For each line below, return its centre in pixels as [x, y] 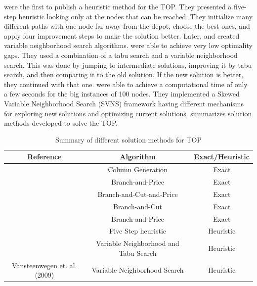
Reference [44, 157]
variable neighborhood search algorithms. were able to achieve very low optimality [128, 45]
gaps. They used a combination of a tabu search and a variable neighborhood [121, 55]
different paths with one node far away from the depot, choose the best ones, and [127, 26]
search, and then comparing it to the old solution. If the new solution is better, [124, 74]
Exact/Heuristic [222, 157]
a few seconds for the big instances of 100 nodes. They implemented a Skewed [122, 94]
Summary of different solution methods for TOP [128, 139]
